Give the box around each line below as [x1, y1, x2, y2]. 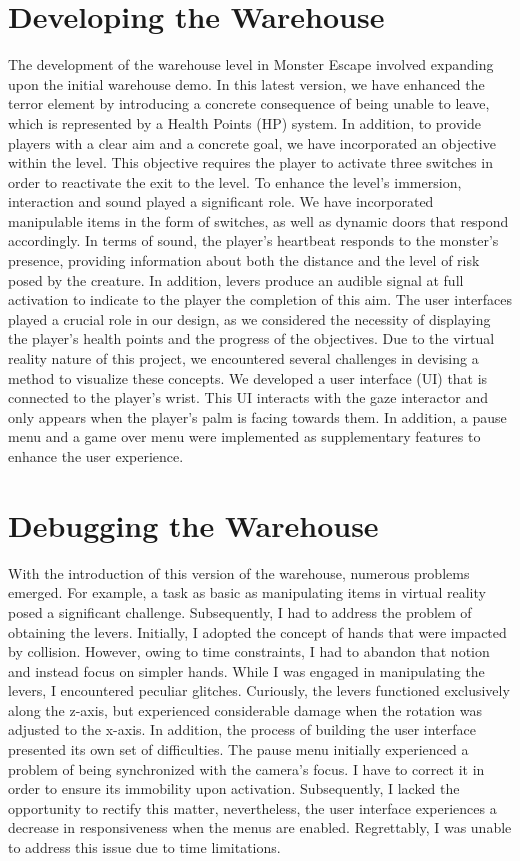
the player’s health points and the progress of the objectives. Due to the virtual [8, 328, 495, 349]
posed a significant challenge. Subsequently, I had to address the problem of [8, 601, 472, 622]
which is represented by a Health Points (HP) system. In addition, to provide [8, 112, 482, 133]
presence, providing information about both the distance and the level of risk [8, 250, 480, 271]
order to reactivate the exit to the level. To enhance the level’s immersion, [8, 171, 462, 192]
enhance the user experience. [8, 446, 184, 466]
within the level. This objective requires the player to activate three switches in [8, 152, 493, 173]
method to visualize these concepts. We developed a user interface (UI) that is [8, 367, 488, 388]
